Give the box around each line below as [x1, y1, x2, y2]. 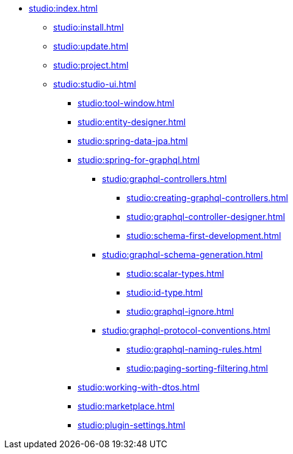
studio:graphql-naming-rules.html [126, 344, 262, 354]
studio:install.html [53, 22, 124, 32]
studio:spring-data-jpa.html [78, 136, 188, 146]
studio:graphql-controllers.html [102, 174, 227, 184]
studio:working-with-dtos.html [78, 382, 200, 392]
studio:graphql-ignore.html [126, 306, 234, 317]
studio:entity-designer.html [78, 117, 186, 127]
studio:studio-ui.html [53, 79, 136, 89]
